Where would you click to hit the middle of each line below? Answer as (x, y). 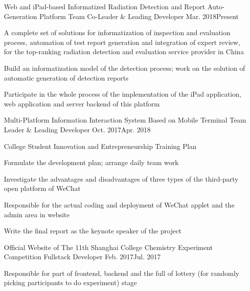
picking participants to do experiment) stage (70, 282)
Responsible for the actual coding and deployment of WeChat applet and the (119, 204)
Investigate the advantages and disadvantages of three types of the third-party (121, 178)
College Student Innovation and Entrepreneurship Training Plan (100, 146)
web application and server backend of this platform (82, 103)
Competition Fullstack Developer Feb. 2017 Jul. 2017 (82, 257)
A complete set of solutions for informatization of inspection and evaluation (117, 32)
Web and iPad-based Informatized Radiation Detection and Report (105, 6)
